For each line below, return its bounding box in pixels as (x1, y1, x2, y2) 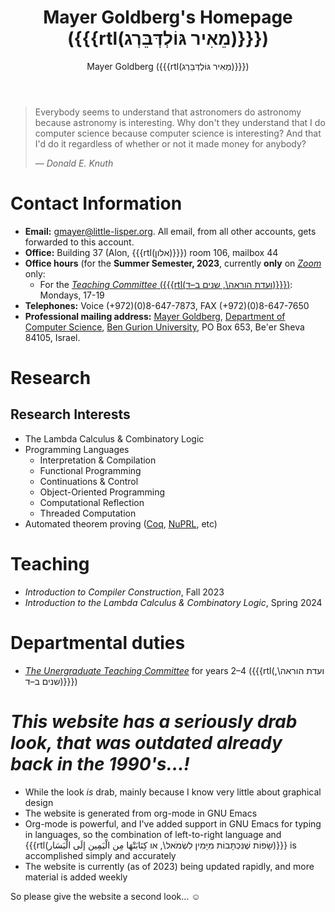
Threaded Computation (39, 507, 137, 519)
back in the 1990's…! (10, 752, 190, 775)
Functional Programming (39, 464, 142, 476)
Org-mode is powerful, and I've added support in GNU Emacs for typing (24, 817, 322, 830)
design (24, 796, 54, 808)
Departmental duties (10, 632, 186, 654)
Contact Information (10, 192, 183, 215)
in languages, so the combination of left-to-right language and (24, 828, 282, 840)
